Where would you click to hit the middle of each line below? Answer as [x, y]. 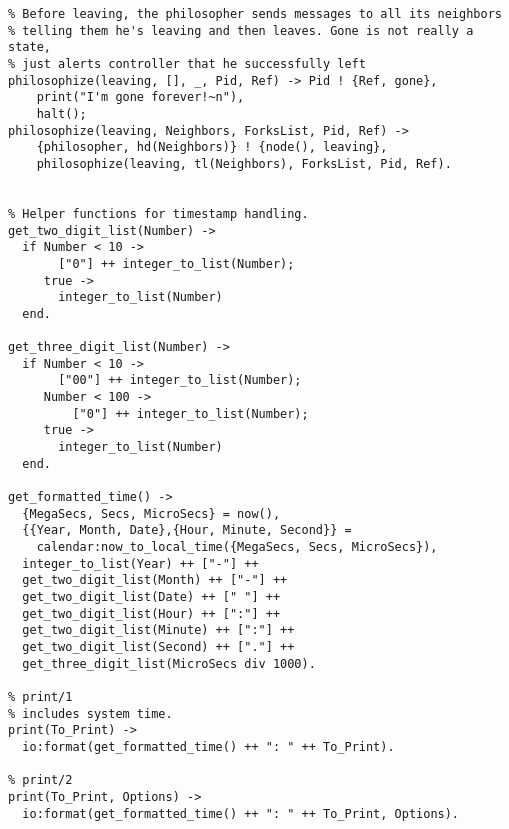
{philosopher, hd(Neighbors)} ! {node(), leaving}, [212, 147]
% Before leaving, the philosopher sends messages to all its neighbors [255, 14]
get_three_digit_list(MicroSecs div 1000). [169, 663]
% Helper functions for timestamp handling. [158, 213]
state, [29, 47]
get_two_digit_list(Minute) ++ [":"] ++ [158, 630]
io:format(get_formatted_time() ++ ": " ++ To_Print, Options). [241, 813]
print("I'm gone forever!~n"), [140, 97]
